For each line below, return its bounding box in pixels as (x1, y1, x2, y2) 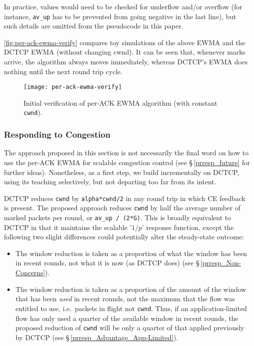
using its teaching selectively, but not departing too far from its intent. (4, 176, 216, 187)
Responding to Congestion (4, 128, 111, 141)
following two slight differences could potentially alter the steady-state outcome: (4, 231, 244, 242)
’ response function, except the (142, 222, 234, 232)
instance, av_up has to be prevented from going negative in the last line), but (4, 11, 236, 21)
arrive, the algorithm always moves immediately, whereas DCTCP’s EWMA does (4, 57, 248, 67)
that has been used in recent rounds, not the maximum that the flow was (15, 293, 235, 304)
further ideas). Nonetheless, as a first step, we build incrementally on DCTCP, (4, 167, 239, 177)
